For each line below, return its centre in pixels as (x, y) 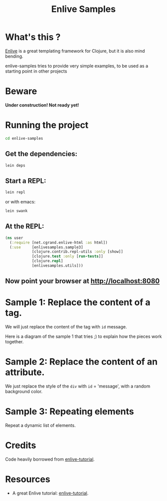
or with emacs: (20, 202)
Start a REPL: (26, 181)
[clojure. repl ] (47, 261)
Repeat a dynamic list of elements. (41, 425)
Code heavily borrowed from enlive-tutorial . (50, 459)
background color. (24, 392)
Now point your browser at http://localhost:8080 (83, 281)
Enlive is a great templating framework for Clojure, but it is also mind (75, 51)
